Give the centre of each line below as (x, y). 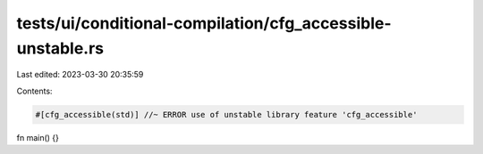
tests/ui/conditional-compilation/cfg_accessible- (204, 23)
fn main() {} (38, 137)
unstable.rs (60, 48)
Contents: (34, 91)
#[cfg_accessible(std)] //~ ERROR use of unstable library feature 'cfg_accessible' (226, 114)
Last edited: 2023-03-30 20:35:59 (80, 75)
